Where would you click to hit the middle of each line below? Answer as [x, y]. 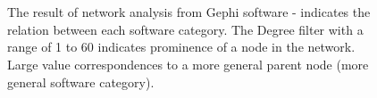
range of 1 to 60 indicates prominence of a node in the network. [181, 47]
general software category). [81, 82]
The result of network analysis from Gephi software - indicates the [189, 12]
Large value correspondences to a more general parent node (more [188, 64]
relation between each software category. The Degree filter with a [185, 29]
